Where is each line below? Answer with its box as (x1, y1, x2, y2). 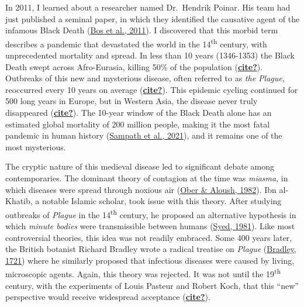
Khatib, (5, 195, 33, 207)
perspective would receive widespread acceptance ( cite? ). (5, 291, 210, 303)
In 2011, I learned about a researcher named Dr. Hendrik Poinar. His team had (5, 1, 291, 13)
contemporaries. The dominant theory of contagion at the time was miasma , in (5, 171, 288, 184)
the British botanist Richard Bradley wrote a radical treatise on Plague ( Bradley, (5, 243, 296, 255)
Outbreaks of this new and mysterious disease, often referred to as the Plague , (5, 72, 285, 84)
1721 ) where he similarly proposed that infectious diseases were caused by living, (5, 254, 295, 266)
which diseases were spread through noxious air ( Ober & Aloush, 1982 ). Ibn (5, 183, 277, 195)
